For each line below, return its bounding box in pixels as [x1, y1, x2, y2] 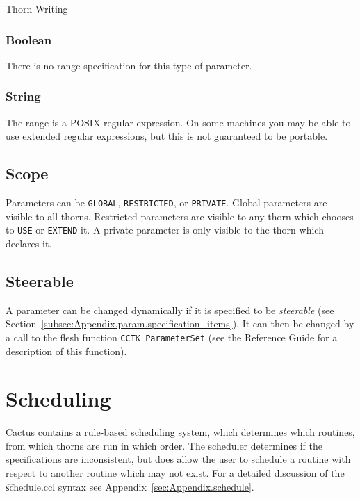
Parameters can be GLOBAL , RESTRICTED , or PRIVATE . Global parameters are [6, 195, 327, 210]
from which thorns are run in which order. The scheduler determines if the [6, 438, 322, 452]
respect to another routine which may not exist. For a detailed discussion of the [6, 466, 345, 480]
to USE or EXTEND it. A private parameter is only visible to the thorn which [6, 222, 324, 237]
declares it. [6, 236, 52, 250]
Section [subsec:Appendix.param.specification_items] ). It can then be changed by [6, 316, 354, 331]
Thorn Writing [6, 1, 68, 15]
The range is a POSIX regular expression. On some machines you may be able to [6, 115, 351, 129]
